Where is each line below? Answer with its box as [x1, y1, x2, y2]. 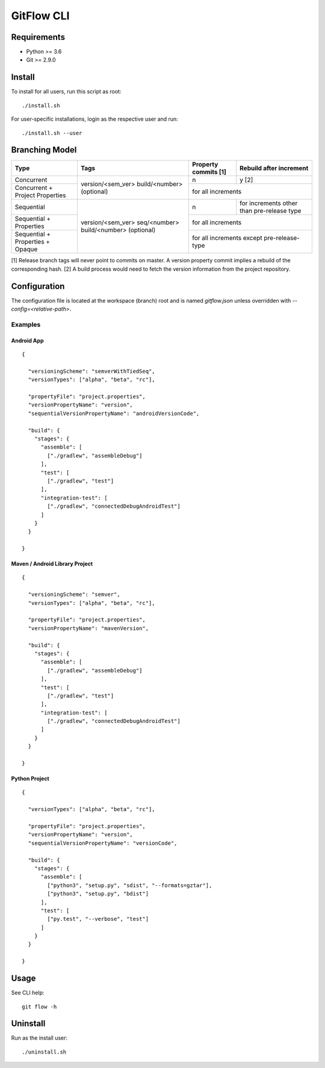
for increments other [240, 199, 298, 207]
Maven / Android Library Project [11, 560, 93, 567]
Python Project [11, 775, 49, 782]
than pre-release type [240, 207, 302, 215]
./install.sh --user [22, 130, 82, 136]
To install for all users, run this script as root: [11, 88, 122, 95]
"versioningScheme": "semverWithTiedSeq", [28, 368, 156, 374]
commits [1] [192, 168, 227, 176]
